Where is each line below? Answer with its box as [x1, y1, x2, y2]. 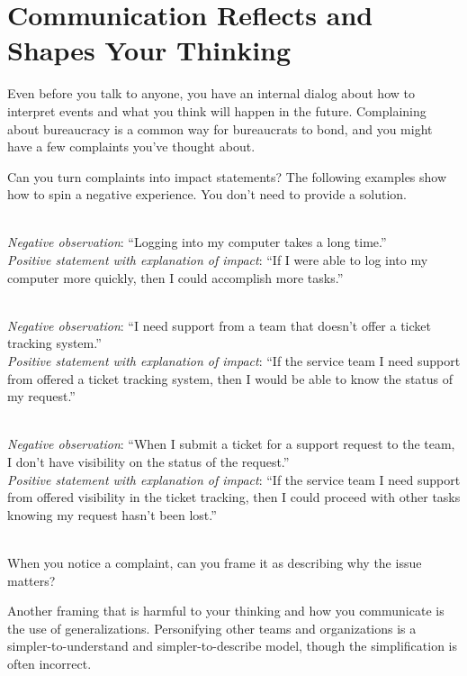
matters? [7, 571, 56, 589]
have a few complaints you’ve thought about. [7, 137, 256, 156]
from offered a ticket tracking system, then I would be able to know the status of [7, 369, 454, 388]
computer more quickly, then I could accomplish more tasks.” [7, 268, 344, 287]
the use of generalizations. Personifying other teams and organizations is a [7, 618, 417, 637]
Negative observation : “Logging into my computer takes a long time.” [7, 233, 387, 251]
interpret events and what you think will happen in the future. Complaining [7, 101, 427, 120]
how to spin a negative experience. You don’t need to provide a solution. [7, 185, 407, 204]
